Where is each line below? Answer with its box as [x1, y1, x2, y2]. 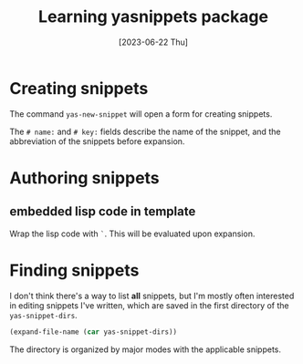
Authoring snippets [9, 167, 160, 188]
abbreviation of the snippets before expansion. [9, 135, 185, 147]
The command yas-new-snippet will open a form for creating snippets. [9, 108, 273, 120]
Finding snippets [9, 260, 140, 280]
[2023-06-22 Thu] [118, 36, 189, 47]
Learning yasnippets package [37, 6, 269, 27]
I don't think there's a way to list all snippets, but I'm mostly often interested [9, 290, 295, 301]
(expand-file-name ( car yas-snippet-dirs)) [9, 327, 178, 337]
